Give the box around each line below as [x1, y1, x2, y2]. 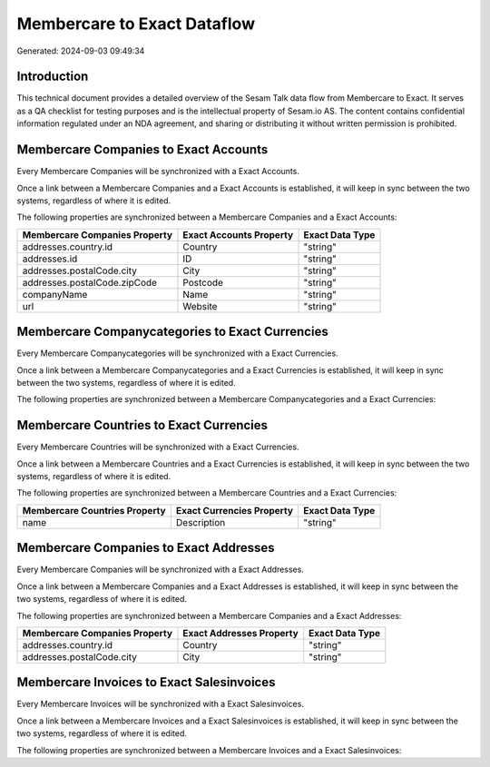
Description [175, 516, 226, 528]
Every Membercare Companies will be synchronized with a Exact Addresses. [16, 564, 304, 575]
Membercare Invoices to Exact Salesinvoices [16, 674, 276, 690]
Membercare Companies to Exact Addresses [16, 540, 275, 556]
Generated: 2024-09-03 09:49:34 [16, 45, 145, 56]
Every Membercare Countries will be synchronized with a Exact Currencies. [16, 441, 299, 453]
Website [182, 300, 218, 312]
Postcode [182, 276, 224, 289]
